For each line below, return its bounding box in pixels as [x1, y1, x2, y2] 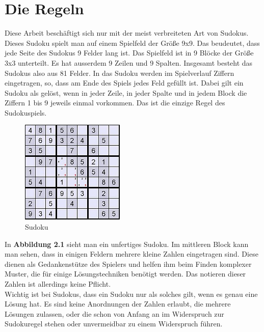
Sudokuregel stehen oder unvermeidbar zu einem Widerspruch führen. [5, 318, 223, 329]
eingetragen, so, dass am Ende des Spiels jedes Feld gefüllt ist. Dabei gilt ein [5, 77, 244, 88]
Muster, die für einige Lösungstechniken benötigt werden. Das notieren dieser [5, 268, 246, 279]
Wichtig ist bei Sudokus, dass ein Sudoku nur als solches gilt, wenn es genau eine [5, 288, 258, 299]
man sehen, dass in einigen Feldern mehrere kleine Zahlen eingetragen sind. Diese [5, 248, 258, 259]
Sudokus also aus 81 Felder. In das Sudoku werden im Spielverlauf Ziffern [5, 67, 234, 78]
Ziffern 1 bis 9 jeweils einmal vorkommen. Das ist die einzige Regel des [5, 97, 225, 108]
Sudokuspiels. [5, 107, 47, 118]
